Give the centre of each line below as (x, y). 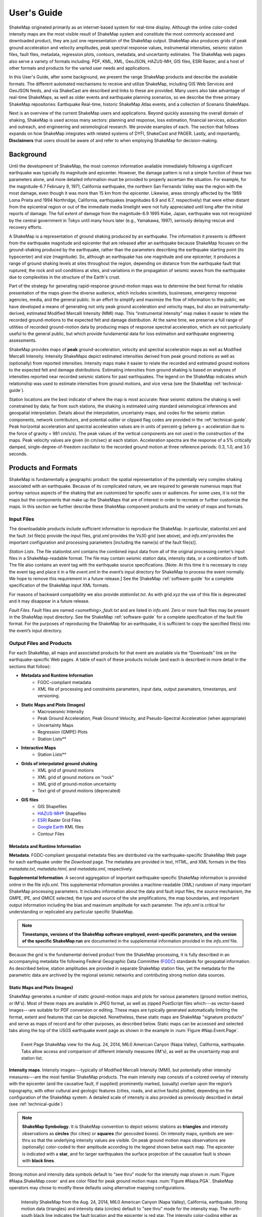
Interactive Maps (39, 748)
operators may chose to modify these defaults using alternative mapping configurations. (97, 1188)
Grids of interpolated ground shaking (59, 763)
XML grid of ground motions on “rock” (76, 777)
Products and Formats (43, 468)
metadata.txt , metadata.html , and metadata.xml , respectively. (71, 868)
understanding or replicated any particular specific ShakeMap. (72, 912)
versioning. (49, 696)
